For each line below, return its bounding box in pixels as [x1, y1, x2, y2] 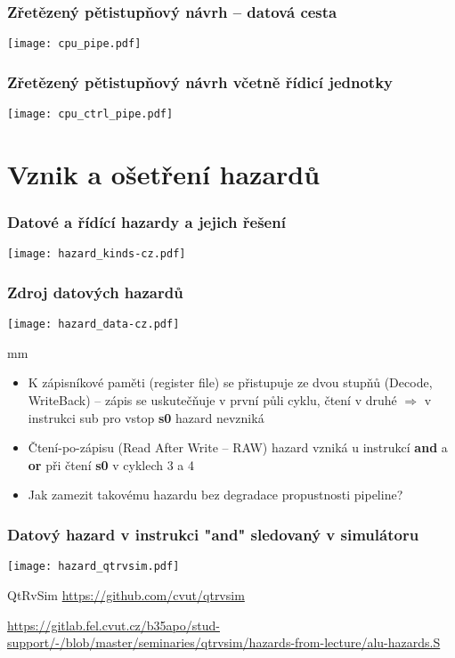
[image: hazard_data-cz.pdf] [7, 318, 180, 331]
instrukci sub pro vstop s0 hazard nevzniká [28, 408, 264, 426]
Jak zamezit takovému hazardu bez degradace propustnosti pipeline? [28, 485, 403, 504]
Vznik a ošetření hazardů [7, 155, 321, 191]
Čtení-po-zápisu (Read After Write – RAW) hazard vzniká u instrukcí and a [28, 438, 448, 457]
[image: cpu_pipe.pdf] [7, 37, 142, 51]
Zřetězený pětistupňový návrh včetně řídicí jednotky [7, 70, 394, 93]
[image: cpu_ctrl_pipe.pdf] [7, 108, 174, 121]
